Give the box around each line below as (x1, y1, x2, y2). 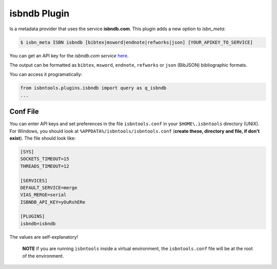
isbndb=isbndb (20, 221, 56, 226)
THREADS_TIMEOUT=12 (20, 163, 69, 169)
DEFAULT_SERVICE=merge (20, 185, 77, 190)
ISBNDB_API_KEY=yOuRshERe (20, 199, 86, 205)
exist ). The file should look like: (9, 135, 76, 141)
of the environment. (22, 253, 64, 259)
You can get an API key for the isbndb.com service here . (9, 52, 129, 59)
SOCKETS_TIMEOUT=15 (20, 156, 69, 162)
